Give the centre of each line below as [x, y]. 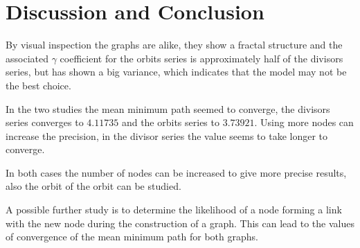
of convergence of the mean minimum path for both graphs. [132, 237]
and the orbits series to [170, 122]
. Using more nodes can [304, 122]
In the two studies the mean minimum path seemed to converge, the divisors [168, 108]
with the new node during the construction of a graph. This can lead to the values [180, 223]
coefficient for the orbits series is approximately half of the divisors [201, 58]
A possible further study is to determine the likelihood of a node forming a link [174, 210]
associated [27, 58]
